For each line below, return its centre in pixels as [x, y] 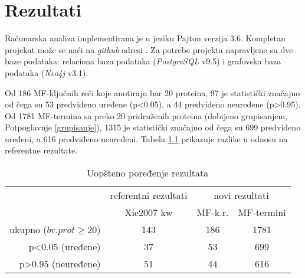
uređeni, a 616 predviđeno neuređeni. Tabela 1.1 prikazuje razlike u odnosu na [146, 138]
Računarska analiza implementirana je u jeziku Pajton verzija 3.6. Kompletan [145, 38]
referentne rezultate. [41, 150]
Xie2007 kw [149, 212]
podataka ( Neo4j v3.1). [47, 72]
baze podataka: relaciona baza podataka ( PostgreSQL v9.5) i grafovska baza [143, 61]
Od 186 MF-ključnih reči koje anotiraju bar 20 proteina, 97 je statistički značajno [152, 92]
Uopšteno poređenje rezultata [148, 173]
